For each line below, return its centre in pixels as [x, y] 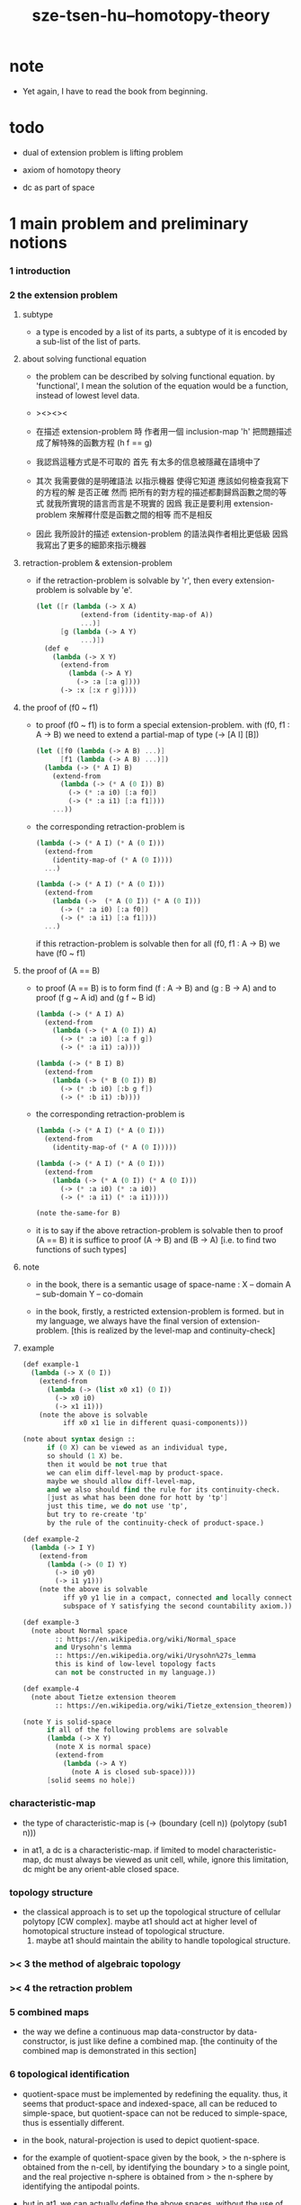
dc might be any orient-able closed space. [101, 1869]
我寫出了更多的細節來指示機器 [91, 545]
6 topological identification [70, 2075]
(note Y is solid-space [67, 1722]
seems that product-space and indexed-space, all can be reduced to [150, 2103]
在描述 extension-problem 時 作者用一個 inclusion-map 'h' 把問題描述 [164, 432]
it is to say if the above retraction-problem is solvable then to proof [159, 1231]
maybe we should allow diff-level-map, [121, 1481]
